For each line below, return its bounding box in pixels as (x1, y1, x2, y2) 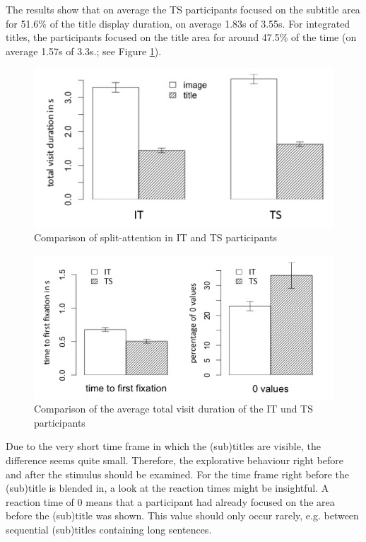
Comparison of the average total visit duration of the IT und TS (34, 401, 314, 416)
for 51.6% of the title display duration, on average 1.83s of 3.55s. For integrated (6, 16, 350, 30)
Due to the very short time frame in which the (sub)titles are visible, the (6, 439, 321, 454)
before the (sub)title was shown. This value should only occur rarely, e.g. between (6, 508, 359, 523)
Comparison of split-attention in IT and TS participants (34, 230, 278, 245)
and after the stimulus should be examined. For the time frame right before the (6, 466, 349, 481)
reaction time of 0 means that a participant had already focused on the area (6, 494, 335, 509)
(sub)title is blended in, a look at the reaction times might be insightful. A (6, 480, 329, 495)
